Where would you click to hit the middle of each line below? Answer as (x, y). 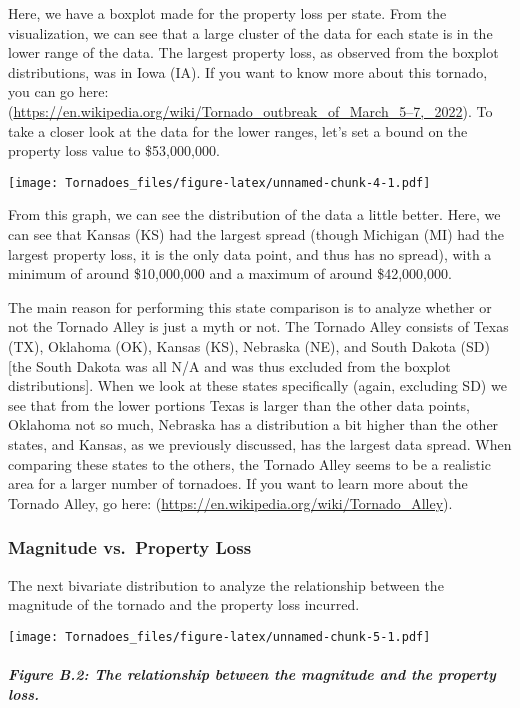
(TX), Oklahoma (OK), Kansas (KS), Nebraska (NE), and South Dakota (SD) (249, 345)
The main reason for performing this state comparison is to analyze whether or (250, 306)
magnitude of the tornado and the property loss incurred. (184, 604)
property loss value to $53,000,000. (114, 150)
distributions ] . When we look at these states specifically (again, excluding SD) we (257, 385)
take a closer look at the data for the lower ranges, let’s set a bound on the (238, 130)
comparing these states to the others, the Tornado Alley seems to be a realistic (249, 463)
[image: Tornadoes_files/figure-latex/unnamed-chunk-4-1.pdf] (219, 182)
